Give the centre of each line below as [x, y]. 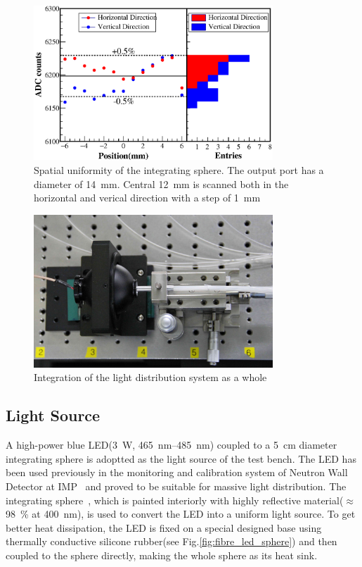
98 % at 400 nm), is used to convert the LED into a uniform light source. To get [181, 514]
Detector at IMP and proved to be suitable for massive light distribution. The [176, 486]
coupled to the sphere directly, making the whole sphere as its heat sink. [162, 555]
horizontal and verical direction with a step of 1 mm [147, 198]
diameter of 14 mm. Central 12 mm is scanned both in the [161, 183]
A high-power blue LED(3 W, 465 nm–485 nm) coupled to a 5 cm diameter [172, 445]
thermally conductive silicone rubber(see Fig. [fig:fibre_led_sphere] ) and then [172, 541]
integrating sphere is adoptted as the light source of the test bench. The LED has [181, 458]
